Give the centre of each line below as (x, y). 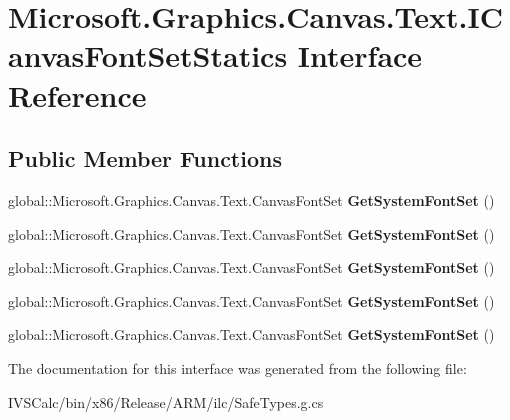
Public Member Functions (145, 158)
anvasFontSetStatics (148, 55)
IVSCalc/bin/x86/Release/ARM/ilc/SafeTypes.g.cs (166, 401)
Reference (77, 94)
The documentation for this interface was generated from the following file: (237, 367)
